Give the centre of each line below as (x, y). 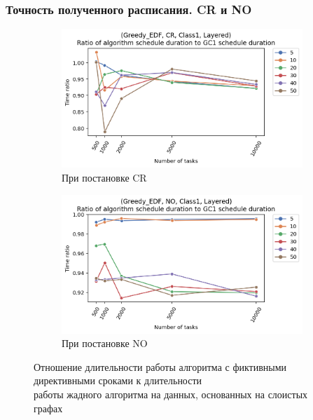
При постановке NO (105, 343)
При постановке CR (104, 177)
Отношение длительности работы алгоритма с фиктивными (160, 366)
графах (48, 408)
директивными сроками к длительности (118, 380)
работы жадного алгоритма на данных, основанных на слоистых (171, 394)
